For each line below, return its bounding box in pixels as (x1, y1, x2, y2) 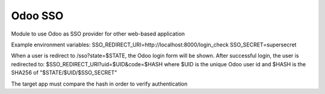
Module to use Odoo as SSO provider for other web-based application (11, 30, 185, 37)
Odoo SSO (11, 9, 64, 22)
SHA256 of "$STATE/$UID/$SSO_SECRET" (11, 69, 117, 77)
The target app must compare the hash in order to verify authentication (11, 80, 188, 87)
